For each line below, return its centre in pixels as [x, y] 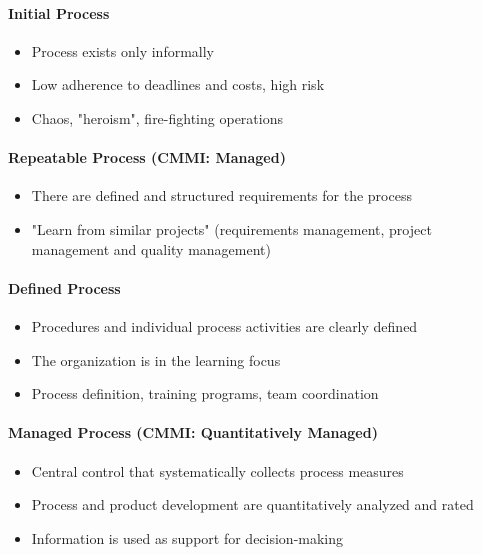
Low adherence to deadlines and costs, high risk [178, 84]
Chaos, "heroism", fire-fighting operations [157, 117]
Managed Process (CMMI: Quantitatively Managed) [193, 432]
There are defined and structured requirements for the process [221, 195]
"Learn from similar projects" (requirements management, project [231, 228]
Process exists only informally [122, 50]
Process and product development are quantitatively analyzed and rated [252, 504]
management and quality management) [151, 248]
